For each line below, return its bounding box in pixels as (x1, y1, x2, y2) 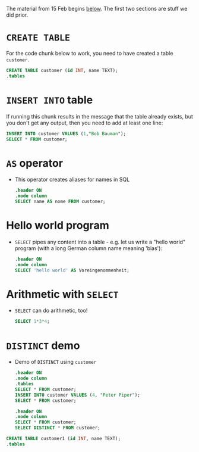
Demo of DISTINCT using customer (14, 359, 97, 366)
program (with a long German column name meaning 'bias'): (14, 244, 162, 252)
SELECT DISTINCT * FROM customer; (14, 425, 100, 431)
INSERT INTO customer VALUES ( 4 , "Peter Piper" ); (14, 392, 141, 398)
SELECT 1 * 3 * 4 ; (14, 319, 50, 325)
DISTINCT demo (6, 339, 80, 352)
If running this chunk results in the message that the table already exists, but (6, 113, 193, 120)
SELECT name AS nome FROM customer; (14, 199, 106, 205)
